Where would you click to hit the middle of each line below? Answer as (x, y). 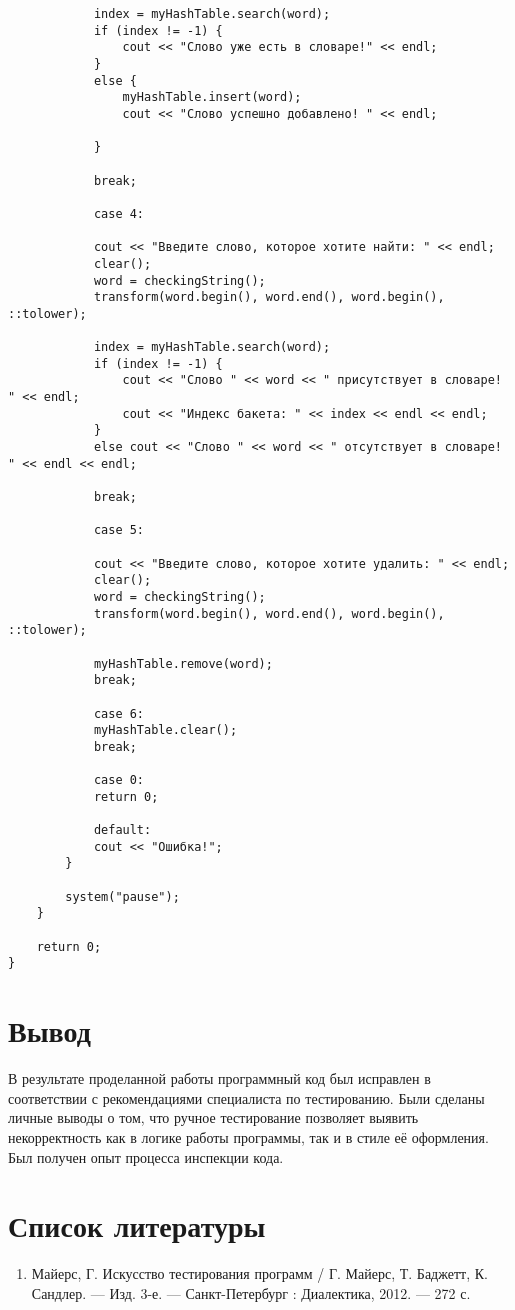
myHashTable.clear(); (165, 730)
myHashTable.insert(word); (212, 97)
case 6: (119, 713)
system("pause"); (122, 896)
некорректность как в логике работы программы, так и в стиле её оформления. (248, 1136)
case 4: (119, 213)
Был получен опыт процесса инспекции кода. (146, 1156)
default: (122, 830)
